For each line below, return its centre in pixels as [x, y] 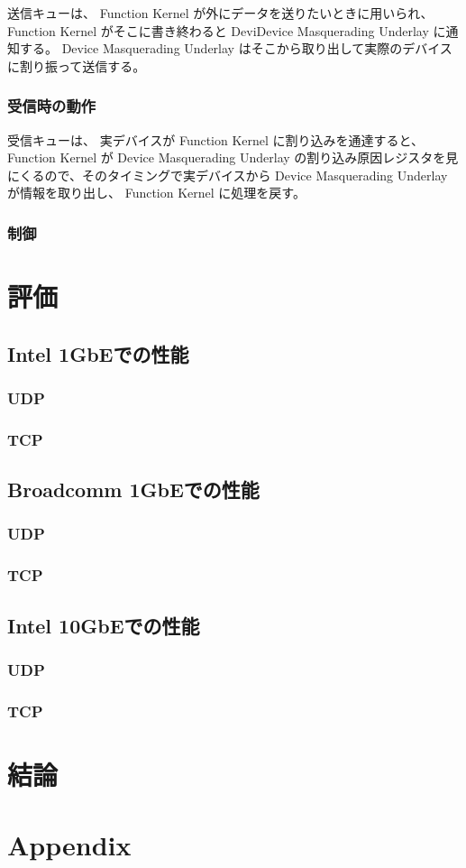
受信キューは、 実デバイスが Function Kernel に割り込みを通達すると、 [216, 139]
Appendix [69, 845]
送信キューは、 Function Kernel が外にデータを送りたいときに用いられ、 [220, 13]
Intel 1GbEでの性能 [98, 353]
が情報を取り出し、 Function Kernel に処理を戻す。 [156, 193]
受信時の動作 [52, 106]
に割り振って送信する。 [77, 65]
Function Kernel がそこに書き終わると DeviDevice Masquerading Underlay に [227, 30]
